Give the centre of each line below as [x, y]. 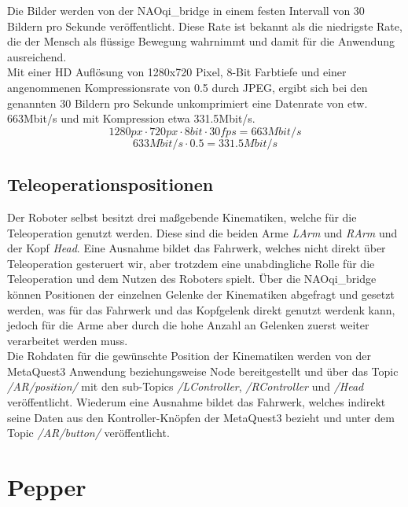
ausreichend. [37, 56]
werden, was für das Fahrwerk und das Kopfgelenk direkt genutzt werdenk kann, [201, 309]
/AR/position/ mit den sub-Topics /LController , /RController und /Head [186, 386]
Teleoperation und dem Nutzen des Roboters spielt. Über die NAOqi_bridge [192, 279]
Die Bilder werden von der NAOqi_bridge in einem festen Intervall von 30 [186, 10]
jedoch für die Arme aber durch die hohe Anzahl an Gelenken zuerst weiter [188, 325]
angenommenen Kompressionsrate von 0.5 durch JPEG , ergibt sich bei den [187, 87]
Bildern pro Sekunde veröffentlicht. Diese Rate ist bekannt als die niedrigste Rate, [205, 26]
